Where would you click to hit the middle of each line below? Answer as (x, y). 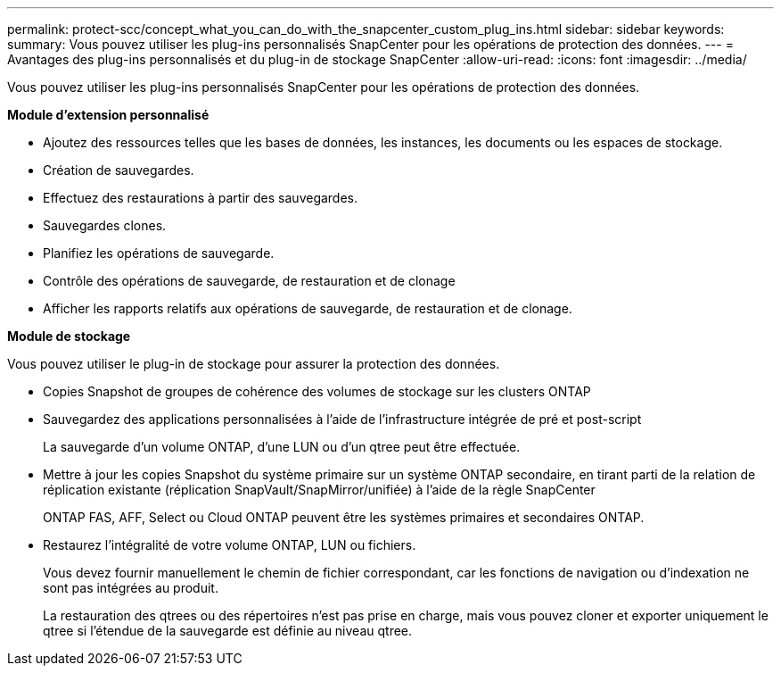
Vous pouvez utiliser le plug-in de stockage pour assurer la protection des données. (254, 364)
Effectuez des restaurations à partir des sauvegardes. (201, 198)
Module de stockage (69, 336)
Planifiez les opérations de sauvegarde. (159, 253)
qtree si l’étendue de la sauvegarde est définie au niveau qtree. (228, 631)
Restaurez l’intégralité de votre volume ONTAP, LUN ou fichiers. (230, 545)
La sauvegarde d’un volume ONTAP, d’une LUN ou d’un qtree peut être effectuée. (282, 447)
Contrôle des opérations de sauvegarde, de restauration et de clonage (249, 281)
